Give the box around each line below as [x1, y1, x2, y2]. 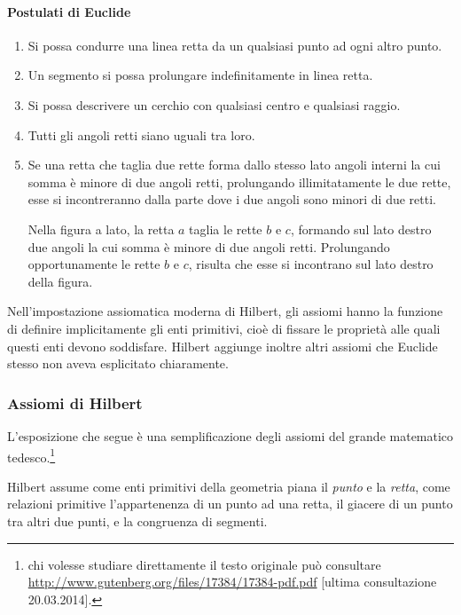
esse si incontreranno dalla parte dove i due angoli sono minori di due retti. [27, 190, 436, 209]
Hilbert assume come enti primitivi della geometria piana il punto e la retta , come [7, 477, 450, 495]
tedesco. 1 [7, 445, 56, 466]
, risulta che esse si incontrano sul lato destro [188, 255, 434, 273]
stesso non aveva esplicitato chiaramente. [7, 354, 229, 373]
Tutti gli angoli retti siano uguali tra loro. [27, 125, 255, 144]
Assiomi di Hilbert [7, 391, 143, 414]
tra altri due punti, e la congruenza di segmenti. [7, 511, 268, 530]
